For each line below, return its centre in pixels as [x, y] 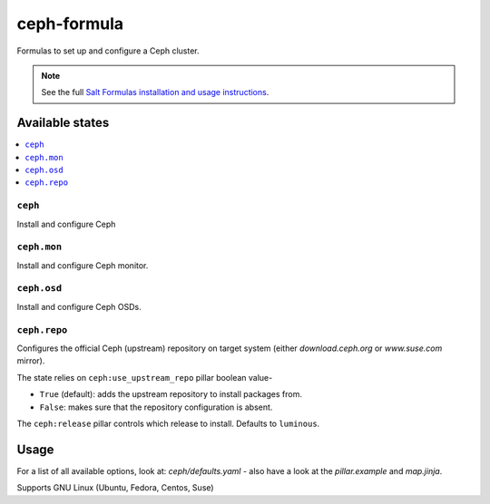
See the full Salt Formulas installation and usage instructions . [155, 92]
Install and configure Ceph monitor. [83, 265]
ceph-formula [70, 24]
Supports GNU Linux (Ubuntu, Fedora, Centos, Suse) [115, 488]
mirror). [31, 361]
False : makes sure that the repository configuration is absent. [156, 407]
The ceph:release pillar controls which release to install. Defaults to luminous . [168, 423]
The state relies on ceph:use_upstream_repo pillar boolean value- [145, 377]
